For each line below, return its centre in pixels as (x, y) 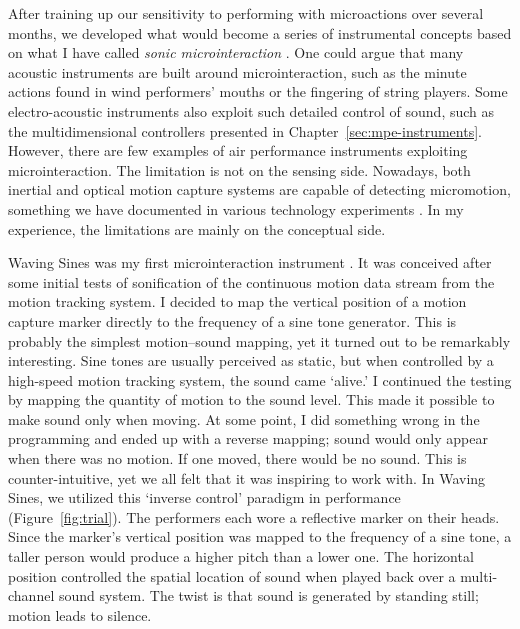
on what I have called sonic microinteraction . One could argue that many (236, 52)
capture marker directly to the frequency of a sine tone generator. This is (232, 320)
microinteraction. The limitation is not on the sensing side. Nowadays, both (239, 169)
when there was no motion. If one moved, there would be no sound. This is (237, 458)
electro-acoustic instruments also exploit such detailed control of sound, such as (251, 110)
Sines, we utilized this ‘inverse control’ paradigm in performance (204, 497)
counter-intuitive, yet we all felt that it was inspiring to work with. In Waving (247, 477)
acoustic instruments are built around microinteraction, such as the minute (237, 71)
